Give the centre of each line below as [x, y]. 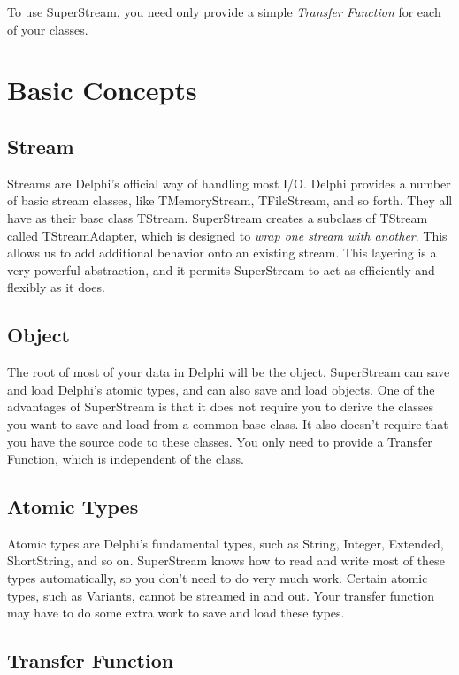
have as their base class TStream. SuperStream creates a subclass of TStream [218, 217]
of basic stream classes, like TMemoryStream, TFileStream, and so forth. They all [230, 200]
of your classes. [48, 29]
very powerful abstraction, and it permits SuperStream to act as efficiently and [221, 269]
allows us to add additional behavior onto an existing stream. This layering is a [222, 253]
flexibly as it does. [56, 287]
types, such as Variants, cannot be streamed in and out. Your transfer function [221, 595]
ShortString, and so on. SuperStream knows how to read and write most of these [226, 560]
